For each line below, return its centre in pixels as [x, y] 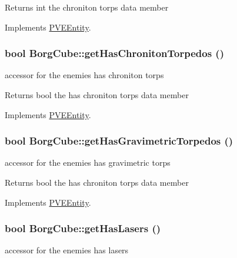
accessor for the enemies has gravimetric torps [88, 162]
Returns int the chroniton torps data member [87, 7]
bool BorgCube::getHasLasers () [83, 228]
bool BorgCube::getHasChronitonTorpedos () [114, 53]
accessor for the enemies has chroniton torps [84, 75]
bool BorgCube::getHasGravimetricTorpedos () [119, 141]
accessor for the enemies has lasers [67, 250]
